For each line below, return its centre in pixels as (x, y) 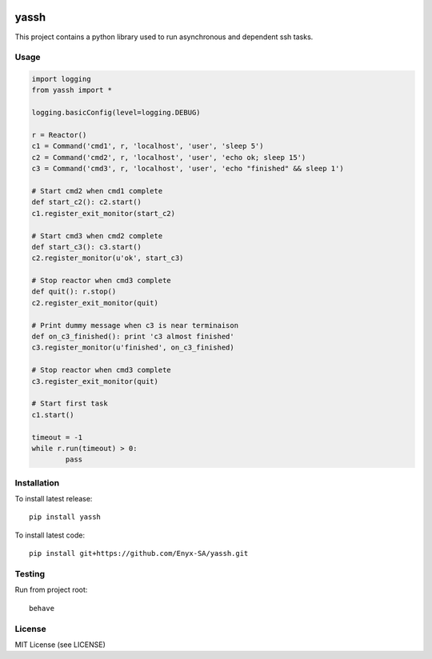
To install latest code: (50, 535)
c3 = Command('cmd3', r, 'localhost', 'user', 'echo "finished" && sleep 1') (188, 169)
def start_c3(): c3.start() (86, 247)
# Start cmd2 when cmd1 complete (97, 191)
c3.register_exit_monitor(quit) (95, 381)
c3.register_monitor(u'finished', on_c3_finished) (133, 347)
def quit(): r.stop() (74, 292)
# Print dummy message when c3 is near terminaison (135, 325)
